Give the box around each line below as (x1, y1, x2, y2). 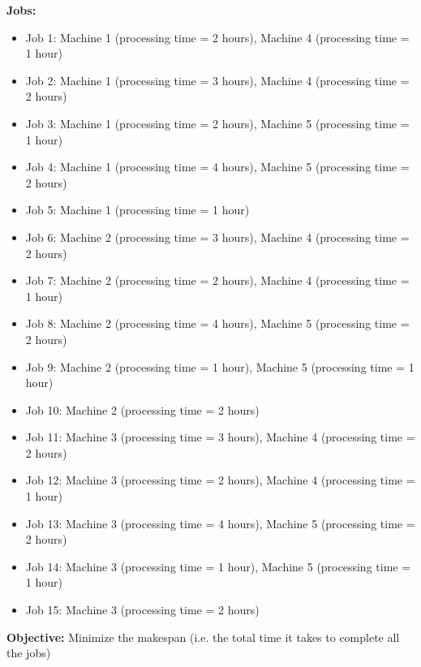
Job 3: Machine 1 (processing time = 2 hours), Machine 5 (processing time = (25, 114, 410, 131)
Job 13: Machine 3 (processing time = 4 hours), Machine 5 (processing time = (25, 514, 415, 531)
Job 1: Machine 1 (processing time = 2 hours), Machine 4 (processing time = (25, 28, 410, 45)
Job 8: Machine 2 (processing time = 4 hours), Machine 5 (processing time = (25, 315, 410, 332)
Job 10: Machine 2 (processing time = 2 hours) (25, 401, 260, 418)
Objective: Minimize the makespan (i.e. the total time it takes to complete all (6, 628, 400, 645)
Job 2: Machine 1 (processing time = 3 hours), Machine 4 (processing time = (25, 71, 410, 88)
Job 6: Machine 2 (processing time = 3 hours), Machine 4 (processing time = (25, 228, 410, 245)
